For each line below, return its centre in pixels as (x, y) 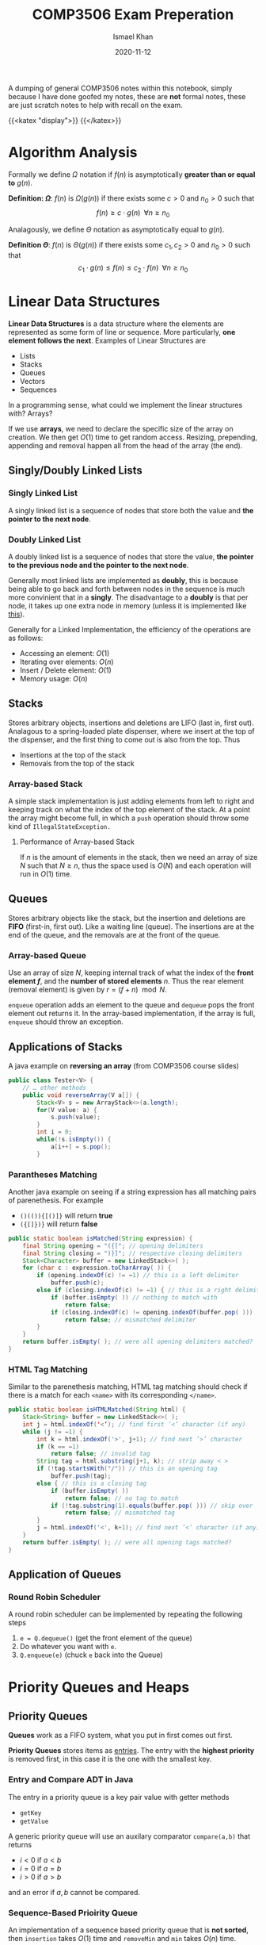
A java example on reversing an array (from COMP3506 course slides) (124, 1066)
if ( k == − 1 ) (58, 1446)
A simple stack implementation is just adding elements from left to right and (131, 801)
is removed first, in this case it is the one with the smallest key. (110, 1759)
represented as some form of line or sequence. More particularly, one (122, 332)
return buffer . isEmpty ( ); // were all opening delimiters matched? (138, 1342)
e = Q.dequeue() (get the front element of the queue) (106, 1638)
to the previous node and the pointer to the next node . (99, 565)
